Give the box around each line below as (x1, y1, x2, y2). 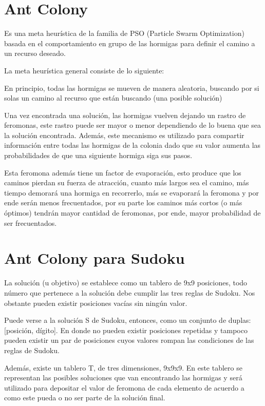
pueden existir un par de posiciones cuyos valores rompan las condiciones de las (4, 335, 254, 345)
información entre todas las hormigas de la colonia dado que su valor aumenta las (4, 140, 261, 150)
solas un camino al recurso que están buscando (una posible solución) (4, 92, 222, 103)
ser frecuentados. (4, 217, 57, 228)
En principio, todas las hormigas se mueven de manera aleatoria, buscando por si (4, 82, 259, 93)
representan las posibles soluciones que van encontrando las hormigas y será (4, 372, 242, 383)
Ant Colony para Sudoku (4, 247, 185, 268)
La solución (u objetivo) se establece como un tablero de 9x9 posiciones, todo (4, 277, 248, 288)
